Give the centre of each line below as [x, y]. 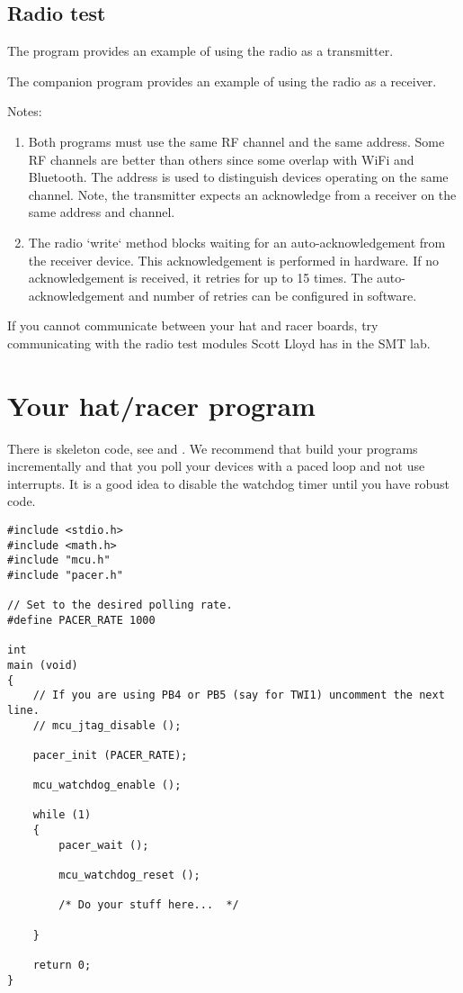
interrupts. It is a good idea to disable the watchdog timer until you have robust [229, 483]
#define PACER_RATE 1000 [81, 620]
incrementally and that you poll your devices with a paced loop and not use [216, 466]
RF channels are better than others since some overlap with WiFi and [221, 159]
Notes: [25, 111]
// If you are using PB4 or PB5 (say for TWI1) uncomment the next [239, 695]
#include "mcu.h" [59, 560]
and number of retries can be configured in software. [272, 295]
